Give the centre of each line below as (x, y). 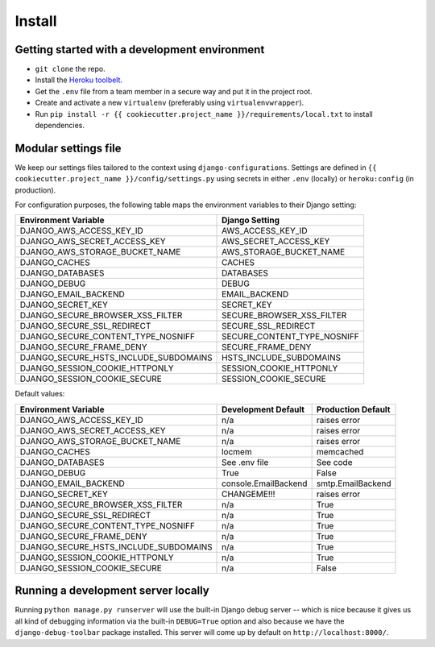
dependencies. (60, 126)
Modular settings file (68, 148)
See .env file (245, 462)
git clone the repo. (70, 69)
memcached (340, 451)
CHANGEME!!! (249, 494)
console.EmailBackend (265, 483)
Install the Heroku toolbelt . (79, 80)
